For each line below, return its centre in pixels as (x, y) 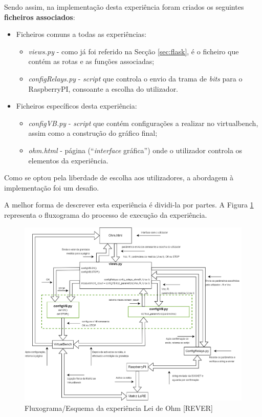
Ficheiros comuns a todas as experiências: (81, 34)
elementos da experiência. (68, 160)
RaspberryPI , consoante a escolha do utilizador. (103, 88)
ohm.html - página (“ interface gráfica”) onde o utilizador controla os (135, 150)
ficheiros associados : (40, 17)
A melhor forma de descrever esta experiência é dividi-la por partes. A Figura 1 (129, 205)
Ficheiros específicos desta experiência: (77, 106)
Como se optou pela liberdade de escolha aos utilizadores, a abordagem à (119, 178)
